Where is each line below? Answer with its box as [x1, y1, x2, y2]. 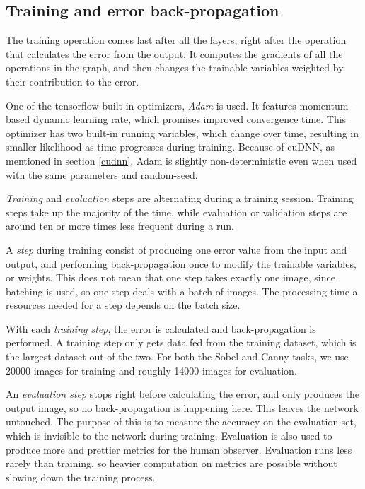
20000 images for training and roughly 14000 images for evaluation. [6, 363, 297, 377]
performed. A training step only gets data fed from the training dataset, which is [6, 335, 357, 350]
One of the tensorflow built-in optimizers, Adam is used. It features [6, 98, 296, 112]
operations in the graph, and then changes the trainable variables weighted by [6, 60, 344, 75]
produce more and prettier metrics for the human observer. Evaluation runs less [6, 442, 352, 456]
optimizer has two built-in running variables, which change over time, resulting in [6, 125, 359, 140]
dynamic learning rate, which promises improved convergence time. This [33, 112, 347, 126]
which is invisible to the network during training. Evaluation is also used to [6, 428, 332, 443]
